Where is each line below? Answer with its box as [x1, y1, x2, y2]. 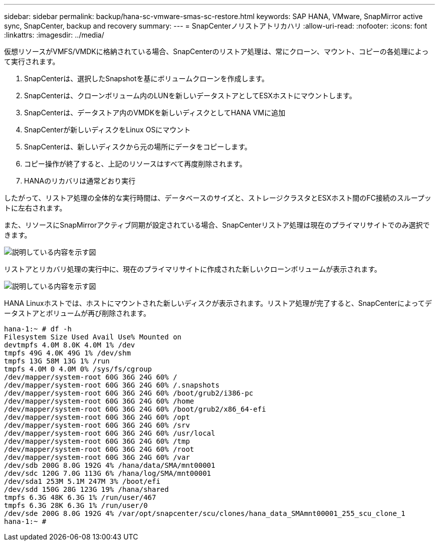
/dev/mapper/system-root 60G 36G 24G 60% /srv [4, 421, 190, 429]
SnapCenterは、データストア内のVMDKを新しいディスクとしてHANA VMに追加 [24, 108, 286, 117]
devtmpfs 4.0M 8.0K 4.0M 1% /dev [4, 341, 135, 349]
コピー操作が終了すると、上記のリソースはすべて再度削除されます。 [24, 159, 247, 168]
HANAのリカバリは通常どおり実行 [24, 176, 136, 185]
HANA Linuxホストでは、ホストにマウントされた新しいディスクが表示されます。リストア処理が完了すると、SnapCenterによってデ [4, 299, 432, 307]
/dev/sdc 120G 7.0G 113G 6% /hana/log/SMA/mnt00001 [4, 469, 211, 477]
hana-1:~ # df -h [4, 325, 72, 333]
